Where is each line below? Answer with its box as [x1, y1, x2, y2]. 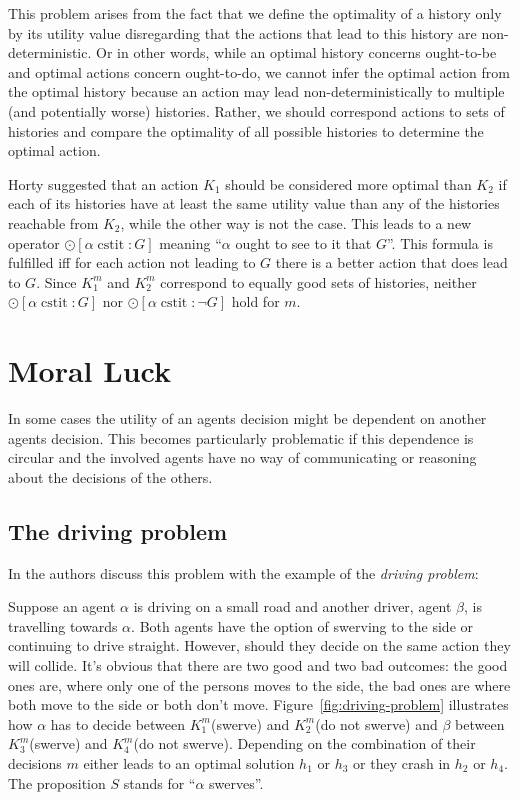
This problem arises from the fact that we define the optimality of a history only [8, 3, 502, 23]
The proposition [8, 772, 106, 793]
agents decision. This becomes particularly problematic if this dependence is [8, 427, 474, 448]
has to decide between [50, 713, 186, 734]
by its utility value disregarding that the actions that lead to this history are [8, 22, 477, 43]
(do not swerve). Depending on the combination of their [133, 733, 476, 754]
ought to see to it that [235, 232, 372, 253]
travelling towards [8, 615, 118, 636]
